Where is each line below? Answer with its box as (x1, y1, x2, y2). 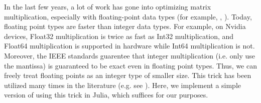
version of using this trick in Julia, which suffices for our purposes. (4, 89, 208, 100)
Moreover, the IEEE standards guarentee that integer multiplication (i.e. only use (4, 50, 255, 60)
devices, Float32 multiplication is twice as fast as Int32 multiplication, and (4, 30, 234, 41)
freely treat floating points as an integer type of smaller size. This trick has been (4, 70, 251, 80)
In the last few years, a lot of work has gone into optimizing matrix (4, 1, 211, 11)
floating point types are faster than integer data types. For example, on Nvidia (4, 21, 246, 31)
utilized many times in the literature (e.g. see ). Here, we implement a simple (4, 79, 241, 90)
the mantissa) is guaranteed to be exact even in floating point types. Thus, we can (4, 60, 257, 70)
